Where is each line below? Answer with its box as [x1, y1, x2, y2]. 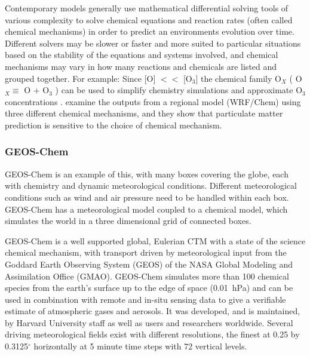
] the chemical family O [195, 72, 281, 84]
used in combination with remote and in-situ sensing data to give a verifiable [5, 293, 286, 305]
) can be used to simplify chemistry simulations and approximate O [55, 84, 303, 96]
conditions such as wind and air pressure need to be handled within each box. [5, 191, 289, 203]
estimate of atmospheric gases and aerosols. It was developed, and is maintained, [5, 305, 300, 317]
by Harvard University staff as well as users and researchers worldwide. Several [5, 316, 293, 329]
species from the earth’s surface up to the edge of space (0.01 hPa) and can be [5, 281, 293, 294]
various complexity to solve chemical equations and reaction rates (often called [5, 13, 293, 26]
